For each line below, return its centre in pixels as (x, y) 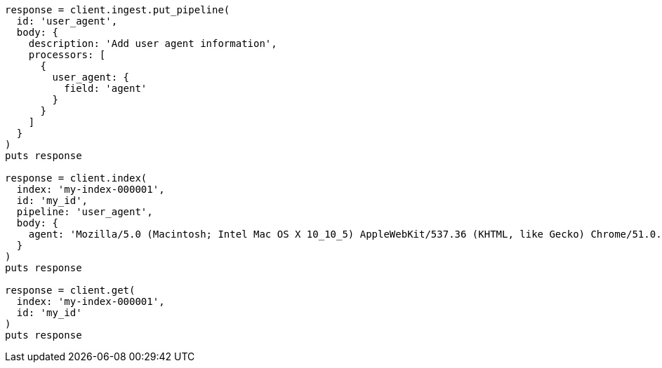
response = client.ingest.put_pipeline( (118, 10)
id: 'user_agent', (67, 21)
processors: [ (67, 55)
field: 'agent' (106, 88)
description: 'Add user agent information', (153, 43)
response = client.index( (76, 178)
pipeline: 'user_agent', (85, 212)
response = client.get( (70, 290)
